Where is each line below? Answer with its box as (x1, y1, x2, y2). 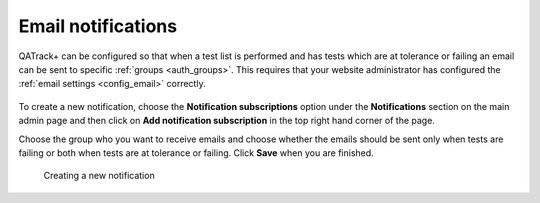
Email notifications (18, 15, 178, 37)
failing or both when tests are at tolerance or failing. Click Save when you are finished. (18, 146, 374, 159)
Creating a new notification (43, 170, 155, 182)
